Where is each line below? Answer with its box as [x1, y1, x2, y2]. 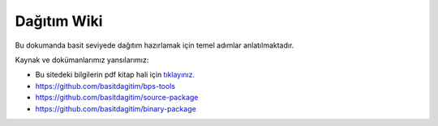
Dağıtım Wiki [15, 12, 103, 30]
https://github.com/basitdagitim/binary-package [35, 103, 196, 113]
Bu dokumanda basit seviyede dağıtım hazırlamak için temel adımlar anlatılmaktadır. [15, 40, 294, 50]
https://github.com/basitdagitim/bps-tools [35, 81, 176, 90]
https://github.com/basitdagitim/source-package [35, 93, 199, 103]
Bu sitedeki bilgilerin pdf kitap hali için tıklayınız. [35, 69, 195, 80]
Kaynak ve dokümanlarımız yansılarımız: [15, 55, 149, 65]
